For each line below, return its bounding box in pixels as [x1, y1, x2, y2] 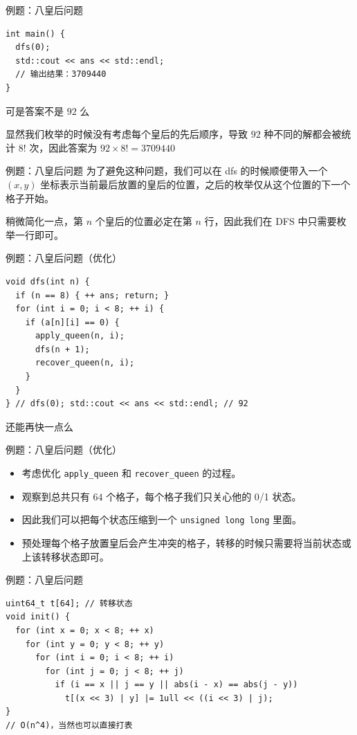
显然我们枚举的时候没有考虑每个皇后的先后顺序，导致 [6, 127, 248, 141]
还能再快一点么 [6, 419, 73, 433]
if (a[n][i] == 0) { [25, 317, 120, 327]
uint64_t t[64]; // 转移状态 [6, 598, 133, 608]
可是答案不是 [6, 103, 64, 118]
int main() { [6, 28, 65, 39]
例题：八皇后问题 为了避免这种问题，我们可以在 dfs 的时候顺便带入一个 [6, 163, 328, 178]
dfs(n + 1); [35, 344, 90, 354]
